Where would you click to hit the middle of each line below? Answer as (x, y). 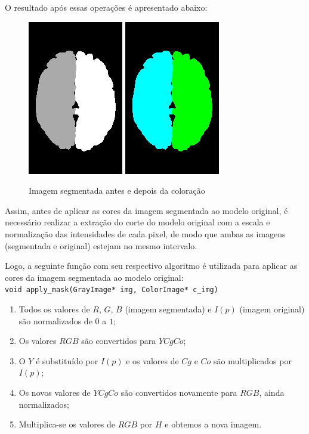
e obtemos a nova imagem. (213, 424)
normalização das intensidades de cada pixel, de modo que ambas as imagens (145, 233)
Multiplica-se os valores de (67, 424)
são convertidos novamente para (179, 392)
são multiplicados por (253, 360)
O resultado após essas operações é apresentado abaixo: (106, 7)
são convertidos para (119, 341)
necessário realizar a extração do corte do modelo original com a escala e (137, 222)
